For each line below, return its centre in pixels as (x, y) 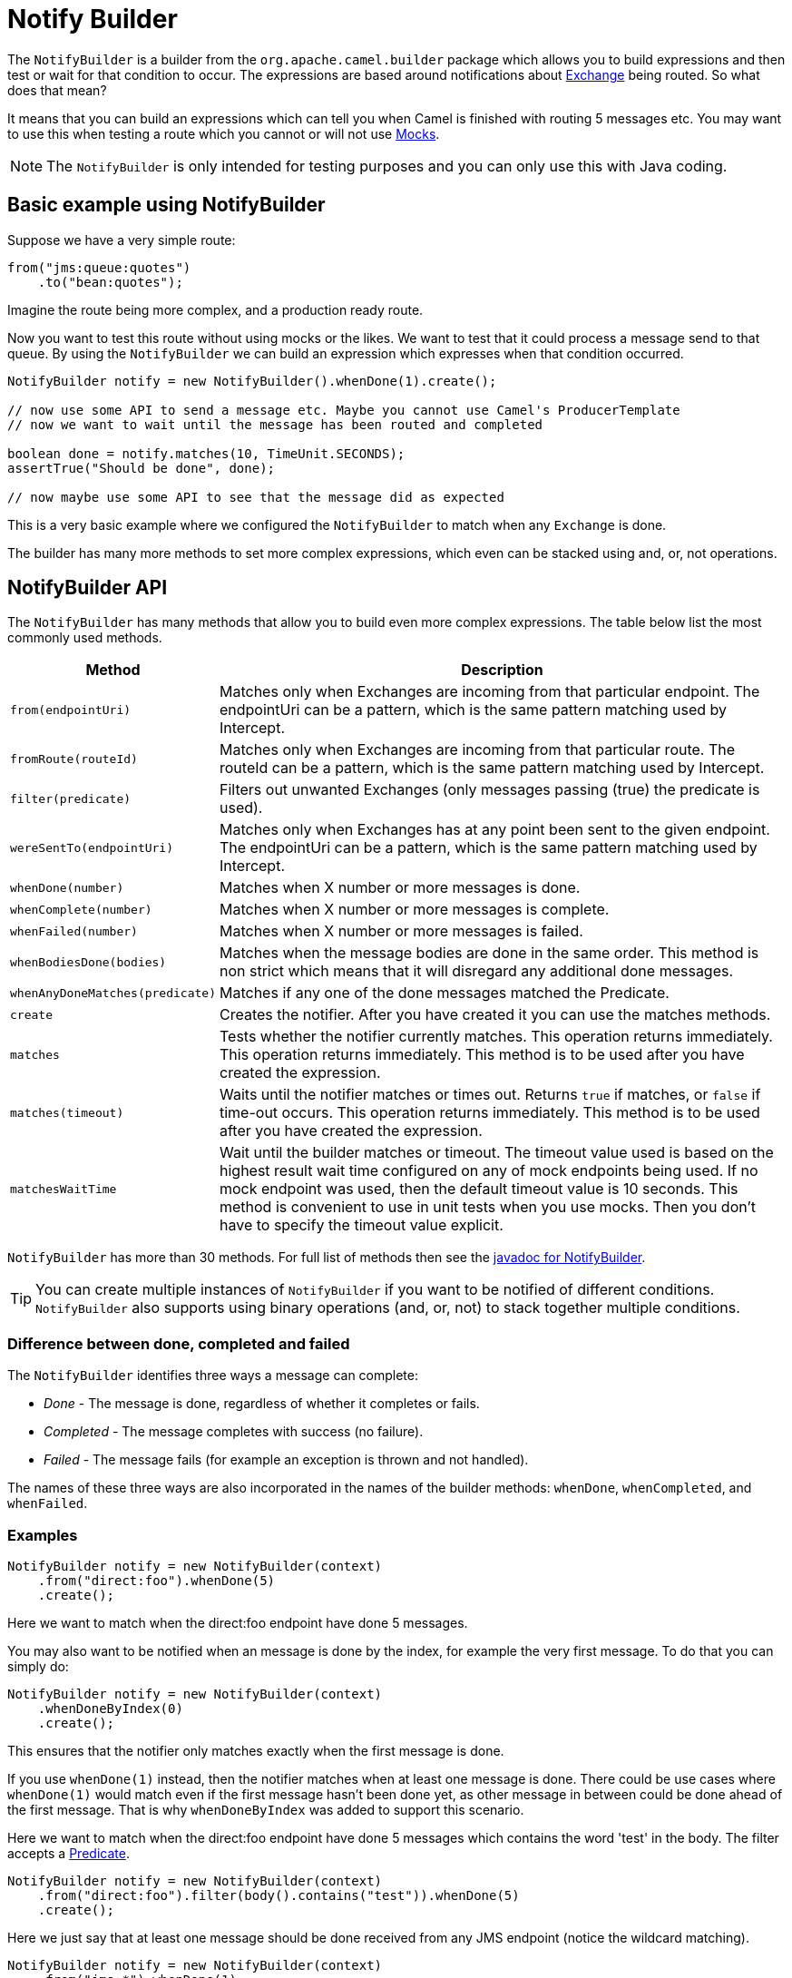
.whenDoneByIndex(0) (110, 1708)
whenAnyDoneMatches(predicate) (113, 993)
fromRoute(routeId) (74, 759)
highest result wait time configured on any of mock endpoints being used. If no (489, 1171)
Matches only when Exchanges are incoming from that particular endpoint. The (489, 692)
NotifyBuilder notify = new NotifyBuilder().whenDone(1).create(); (252, 381)
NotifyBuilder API (88, 588)
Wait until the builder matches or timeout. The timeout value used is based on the (496, 1153)
